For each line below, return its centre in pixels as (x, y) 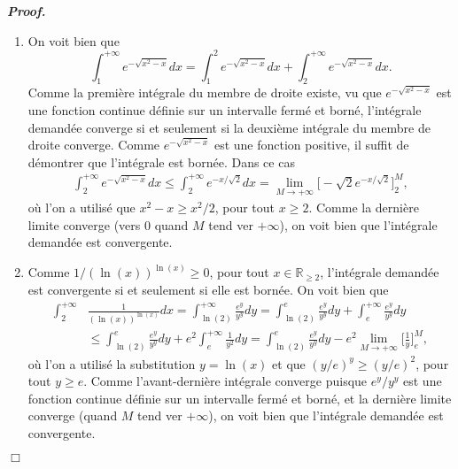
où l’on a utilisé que (82, 208)
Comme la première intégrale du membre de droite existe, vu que (205, 92)
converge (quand (73, 415)
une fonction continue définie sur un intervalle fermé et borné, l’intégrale (225, 110)
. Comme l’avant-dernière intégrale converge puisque (225, 381)
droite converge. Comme (94, 145)
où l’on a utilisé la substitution (112, 363)
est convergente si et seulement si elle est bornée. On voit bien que (208, 290)
